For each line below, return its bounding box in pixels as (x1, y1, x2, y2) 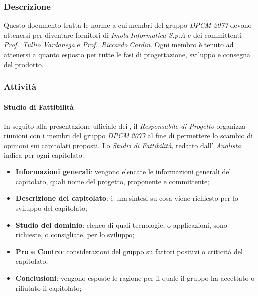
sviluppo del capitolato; (15, 202, 88, 213)
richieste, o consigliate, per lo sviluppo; (15, 229, 135, 240)
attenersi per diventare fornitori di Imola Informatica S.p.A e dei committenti (4, 29, 242, 40)
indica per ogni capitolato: (4, 149, 84, 160)
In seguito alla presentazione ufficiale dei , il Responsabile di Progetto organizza (4, 120, 246, 131)
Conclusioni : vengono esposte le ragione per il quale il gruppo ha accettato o (15, 272, 255, 283)
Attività (4, 80, 37, 93)
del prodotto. (4, 59, 44, 69)
